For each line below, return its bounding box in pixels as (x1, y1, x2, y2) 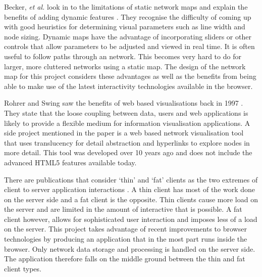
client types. (4, 263, 41, 273)
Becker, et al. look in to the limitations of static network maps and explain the (4, 2, 248, 12)
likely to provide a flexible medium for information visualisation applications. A (4, 117, 250, 128)
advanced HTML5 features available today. (4, 157, 137, 167)
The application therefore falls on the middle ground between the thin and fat (4, 253, 245, 264)
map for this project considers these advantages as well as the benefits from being (4, 71, 256, 81)
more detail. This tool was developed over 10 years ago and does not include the (4, 147, 252, 158)
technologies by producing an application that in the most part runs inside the (4, 234, 247, 244)
